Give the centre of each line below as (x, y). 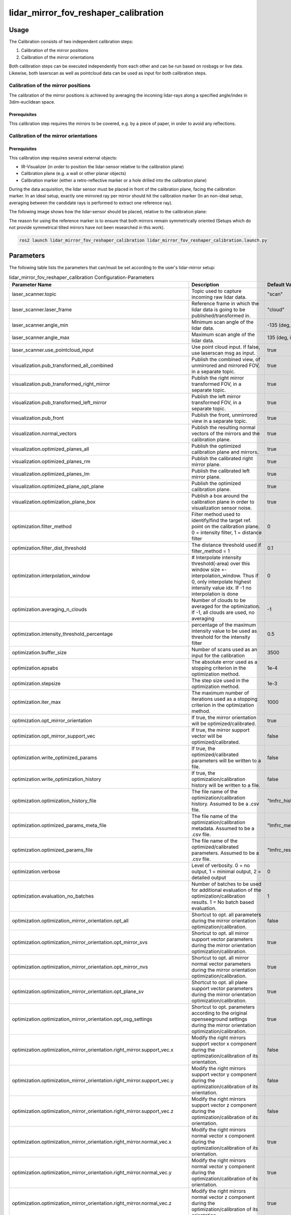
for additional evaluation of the (226, 890)
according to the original (219, 1013)
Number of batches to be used (226, 884)
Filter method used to (216, 514)
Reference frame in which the (225, 304)
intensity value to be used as (224, 631)
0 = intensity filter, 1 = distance (226, 533)
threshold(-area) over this (221, 564)
